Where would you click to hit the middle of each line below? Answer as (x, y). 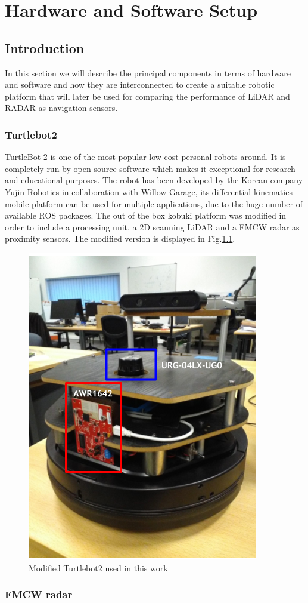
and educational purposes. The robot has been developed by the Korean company (154, 180)
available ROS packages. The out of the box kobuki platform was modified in (146, 215)
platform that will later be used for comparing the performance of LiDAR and (147, 96)
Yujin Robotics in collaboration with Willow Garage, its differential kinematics (149, 191)
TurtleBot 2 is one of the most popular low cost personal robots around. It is (145, 157)
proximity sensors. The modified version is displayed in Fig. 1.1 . (120, 239)
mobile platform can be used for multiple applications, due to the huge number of (154, 203)
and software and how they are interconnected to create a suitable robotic (140, 84)
